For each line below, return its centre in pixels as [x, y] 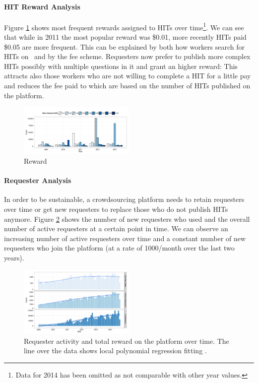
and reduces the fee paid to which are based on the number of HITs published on [127, 86]
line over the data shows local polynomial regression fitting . [115, 351]
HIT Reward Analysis [42, 6]
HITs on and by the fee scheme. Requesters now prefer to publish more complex [127, 56]
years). [14, 257]
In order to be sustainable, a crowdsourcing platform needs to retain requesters [124, 199]
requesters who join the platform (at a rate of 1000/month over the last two [119, 248]
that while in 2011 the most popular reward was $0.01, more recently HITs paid [125, 37]
